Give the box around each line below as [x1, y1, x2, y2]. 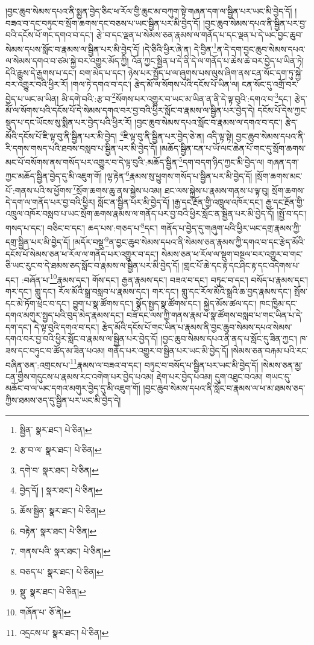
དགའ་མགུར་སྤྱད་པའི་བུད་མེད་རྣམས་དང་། [5, 309, 124, 321]
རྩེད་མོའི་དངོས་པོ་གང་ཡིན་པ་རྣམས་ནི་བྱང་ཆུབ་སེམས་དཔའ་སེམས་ [101, 320, 292, 333]
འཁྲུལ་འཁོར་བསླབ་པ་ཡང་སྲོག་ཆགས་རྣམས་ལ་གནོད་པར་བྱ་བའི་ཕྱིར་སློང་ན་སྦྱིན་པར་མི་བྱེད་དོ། [5, 207, 274, 220]
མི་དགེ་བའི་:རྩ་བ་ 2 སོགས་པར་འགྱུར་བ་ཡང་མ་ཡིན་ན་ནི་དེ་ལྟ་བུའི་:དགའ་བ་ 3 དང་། [61, 90, 292, 104]
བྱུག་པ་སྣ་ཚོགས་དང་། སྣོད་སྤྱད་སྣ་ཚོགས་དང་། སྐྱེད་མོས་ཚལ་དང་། [72, 297, 257, 309]
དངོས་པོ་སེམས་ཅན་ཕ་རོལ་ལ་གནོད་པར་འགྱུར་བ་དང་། [5, 247, 159, 260]
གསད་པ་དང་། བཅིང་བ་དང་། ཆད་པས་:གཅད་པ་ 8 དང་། [5, 220, 158, 234]
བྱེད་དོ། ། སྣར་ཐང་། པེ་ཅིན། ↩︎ [19, 484, 102, 496]
